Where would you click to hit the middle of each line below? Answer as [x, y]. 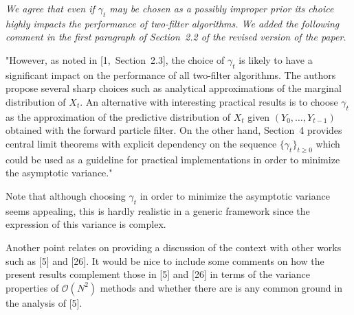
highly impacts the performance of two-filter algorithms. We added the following [173, 23]
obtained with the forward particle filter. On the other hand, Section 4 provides [174, 130]
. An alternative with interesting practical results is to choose [209, 101]
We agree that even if [50, 8]
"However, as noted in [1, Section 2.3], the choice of [115, 59]
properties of [32, 287]
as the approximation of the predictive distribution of [118, 116]
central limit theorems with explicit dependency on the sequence [141, 143]
